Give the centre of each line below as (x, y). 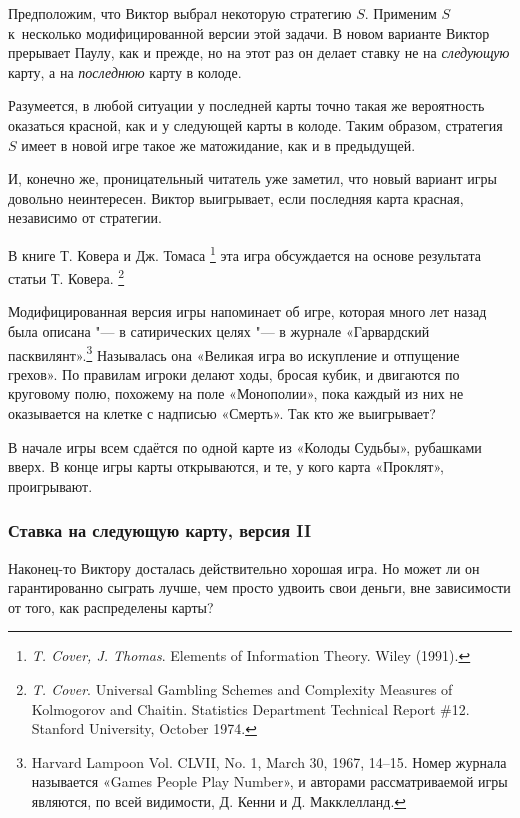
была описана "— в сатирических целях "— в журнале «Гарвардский (219, 331)
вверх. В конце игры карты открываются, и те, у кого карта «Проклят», (226, 466)
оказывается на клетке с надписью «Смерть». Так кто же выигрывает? (222, 413)
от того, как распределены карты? (111, 606)
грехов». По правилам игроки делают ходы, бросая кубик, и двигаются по (234, 373)
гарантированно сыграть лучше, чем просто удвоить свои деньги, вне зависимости (259, 587)
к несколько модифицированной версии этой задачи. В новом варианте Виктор (249, 32)
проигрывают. (50, 485)
